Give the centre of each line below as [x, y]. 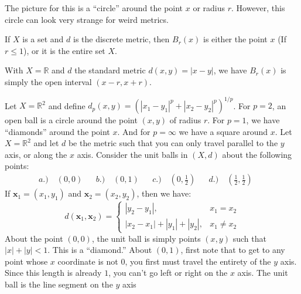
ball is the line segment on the [59, 284]
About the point [34, 238]
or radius [209, 8]
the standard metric [110, 70]
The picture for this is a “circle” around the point [94, 8]
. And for [134, 131]
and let [46, 143]
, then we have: [164, 193]
